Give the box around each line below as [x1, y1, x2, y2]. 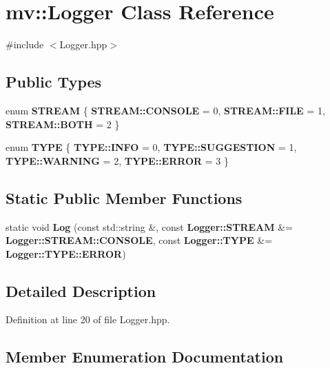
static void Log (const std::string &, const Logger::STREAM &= [6, 219, 293, 234]
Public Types [6, 71, 102, 92]
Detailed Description [6, 280, 156, 301]
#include [6, 37, 44, 52]
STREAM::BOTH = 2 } [6, 116, 120, 131]
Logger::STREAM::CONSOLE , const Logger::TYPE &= [6, 233, 273, 247]
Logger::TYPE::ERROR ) [6, 246, 126, 260]
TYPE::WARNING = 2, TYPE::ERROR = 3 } [6, 153, 229, 167]
